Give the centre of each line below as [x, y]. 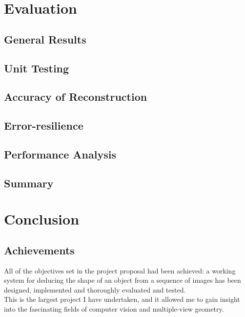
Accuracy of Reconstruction [76, 97]
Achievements [39, 250]
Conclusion [42, 219]
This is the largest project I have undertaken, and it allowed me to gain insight [122, 299]
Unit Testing [37, 68]
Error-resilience [44, 125]
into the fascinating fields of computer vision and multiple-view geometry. [114, 309]
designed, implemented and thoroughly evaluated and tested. [95, 289]
